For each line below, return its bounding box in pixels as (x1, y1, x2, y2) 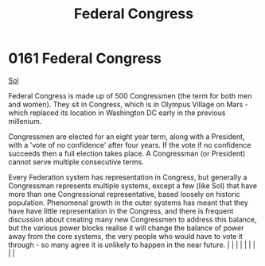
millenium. (8, 116, 42, 125)
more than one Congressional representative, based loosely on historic (8, 189, 241, 199)
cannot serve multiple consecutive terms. (8, 156, 145, 167)
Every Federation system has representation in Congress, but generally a (8, 172, 247, 182)
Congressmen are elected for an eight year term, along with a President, (8, 132, 245, 141)
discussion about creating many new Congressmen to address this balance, (8, 214, 257, 224)
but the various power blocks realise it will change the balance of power (8, 223, 244, 233)
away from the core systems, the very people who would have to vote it (8, 231, 243, 241)
